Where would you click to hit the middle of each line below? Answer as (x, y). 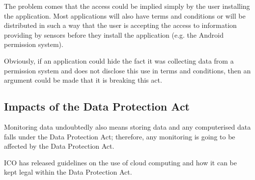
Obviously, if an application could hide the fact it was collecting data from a (119, 60)
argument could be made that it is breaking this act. (83, 80)
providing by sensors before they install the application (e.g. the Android (114, 34)
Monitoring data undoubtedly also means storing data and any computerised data (127, 126)
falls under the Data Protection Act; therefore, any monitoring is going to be (120, 136)
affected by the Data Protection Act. (59, 146)
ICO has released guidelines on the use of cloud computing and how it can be (121, 162)
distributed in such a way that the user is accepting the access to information (120, 25)
